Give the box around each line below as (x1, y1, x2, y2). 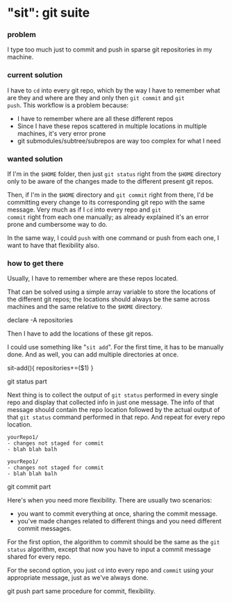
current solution (7, 70, 63, 80)
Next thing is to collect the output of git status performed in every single (7, 391, 219, 399)
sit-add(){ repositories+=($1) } (7, 364, 94, 372)
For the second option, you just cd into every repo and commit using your (7, 566, 214, 575)
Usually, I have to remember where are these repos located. (7, 274, 179, 283)
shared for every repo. (7, 553, 72, 561)
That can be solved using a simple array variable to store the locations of (7, 287, 216, 296)
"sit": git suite (7, 5, 90, 21)
